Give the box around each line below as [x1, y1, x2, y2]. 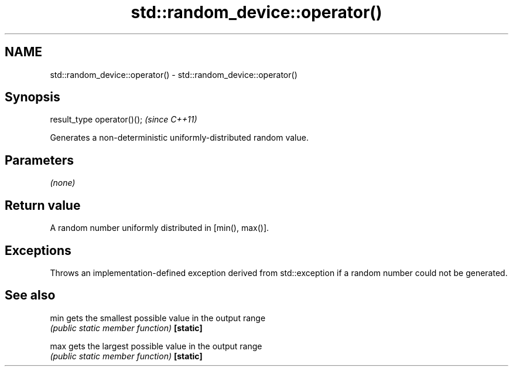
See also [5, 288, 56, 303]
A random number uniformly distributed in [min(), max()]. [50, 223, 269, 233]
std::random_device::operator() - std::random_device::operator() [50, 69, 297, 80]
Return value [5, 198, 81, 213]
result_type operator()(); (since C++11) [50, 114, 197, 125]
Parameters [5, 152, 74, 168]
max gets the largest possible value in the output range [50, 341, 262, 351]
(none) [50, 178, 76, 188]
